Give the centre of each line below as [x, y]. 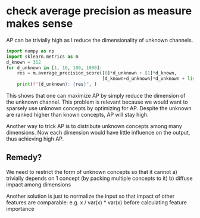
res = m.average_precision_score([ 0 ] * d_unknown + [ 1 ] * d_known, [97, 73]
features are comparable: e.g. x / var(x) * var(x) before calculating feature [97, 202]
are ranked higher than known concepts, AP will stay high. [77, 115]
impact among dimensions [39, 184]
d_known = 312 [24, 62]
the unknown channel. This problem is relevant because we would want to [97, 102]
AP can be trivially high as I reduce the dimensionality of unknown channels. [100, 40]
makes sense [40, 24]
